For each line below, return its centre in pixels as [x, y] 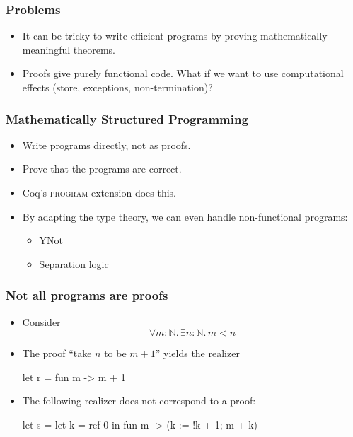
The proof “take [57, 353]
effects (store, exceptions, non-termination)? [117, 87]
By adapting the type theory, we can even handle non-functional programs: [185, 216]
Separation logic [74, 263]
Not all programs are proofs [87, 295]
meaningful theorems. [69, 49]
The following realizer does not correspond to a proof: [139, 401]
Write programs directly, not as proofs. [106, 145]
